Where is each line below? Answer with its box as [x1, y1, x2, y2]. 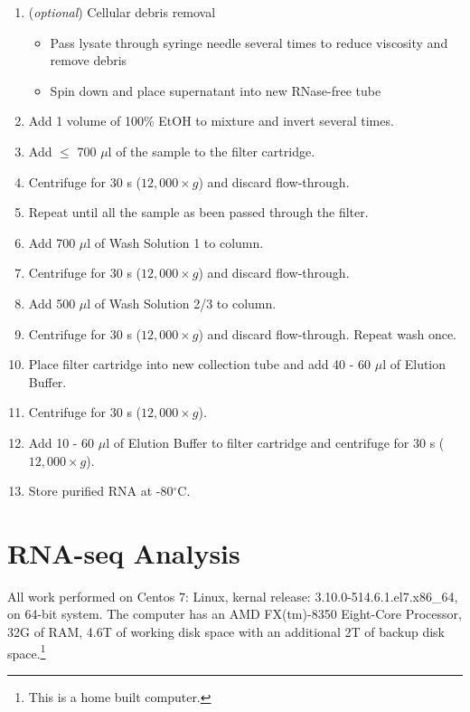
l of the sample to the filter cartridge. [108, 141, 315, 160]
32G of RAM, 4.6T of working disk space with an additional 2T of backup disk [7, 622, 445, 641]
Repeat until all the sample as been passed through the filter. [28, 203, 369, 222]
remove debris [50, 51, 127, 70]
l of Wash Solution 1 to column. [87, 233, 264, 252]
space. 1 [7, 641, 46, 662]
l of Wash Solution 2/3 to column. [87, 293, 277, 312]
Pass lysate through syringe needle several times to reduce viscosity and [50, 33, 448, 52]
